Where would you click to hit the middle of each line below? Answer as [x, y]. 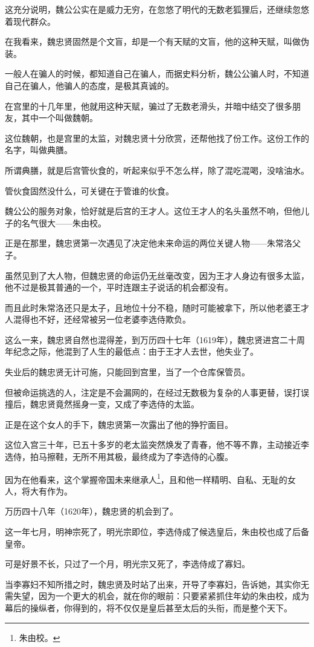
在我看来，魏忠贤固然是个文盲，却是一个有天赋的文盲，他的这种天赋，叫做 [153, 41]
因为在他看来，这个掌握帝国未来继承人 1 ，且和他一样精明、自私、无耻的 [146, 478]
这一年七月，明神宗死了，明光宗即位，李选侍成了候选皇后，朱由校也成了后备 [157, 532]
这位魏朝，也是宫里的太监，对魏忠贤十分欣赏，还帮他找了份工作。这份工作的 [157, 138]
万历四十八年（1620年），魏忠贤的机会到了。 [91, 511]
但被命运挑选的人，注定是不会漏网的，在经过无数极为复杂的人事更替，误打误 [157, 392]
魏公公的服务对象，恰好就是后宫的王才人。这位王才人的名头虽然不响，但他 [153, 211]
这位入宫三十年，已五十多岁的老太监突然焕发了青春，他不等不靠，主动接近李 [157, 445]
